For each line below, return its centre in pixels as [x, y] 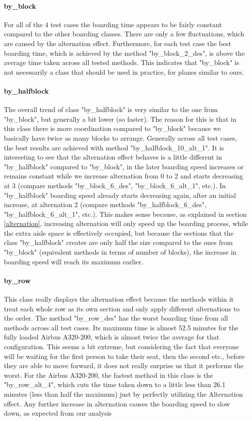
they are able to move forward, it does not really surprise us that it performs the [124, 365]
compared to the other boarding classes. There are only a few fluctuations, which [124, 34]
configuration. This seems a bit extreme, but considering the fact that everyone [122, 347]
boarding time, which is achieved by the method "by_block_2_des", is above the [124, 53]
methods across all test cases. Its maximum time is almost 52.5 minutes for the [121, 327]
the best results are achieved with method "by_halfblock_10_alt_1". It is [114, 147]
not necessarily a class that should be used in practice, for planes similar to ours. [124, 72]
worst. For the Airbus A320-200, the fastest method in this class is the [109, 375]
